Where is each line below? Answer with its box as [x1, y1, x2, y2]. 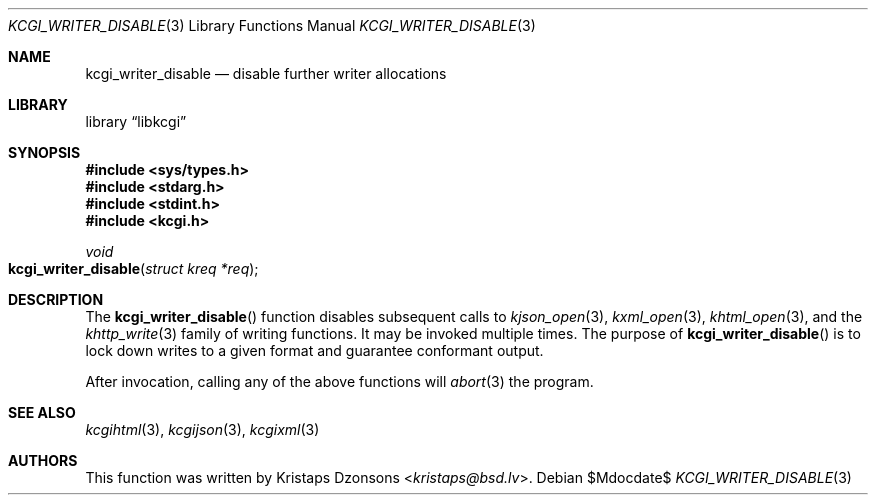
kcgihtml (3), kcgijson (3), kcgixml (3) [85, 421, 320, 438]
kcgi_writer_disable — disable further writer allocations [85, 65, 447, 82]
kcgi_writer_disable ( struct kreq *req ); [8, 260, 259, 277]
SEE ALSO [8, 404, 76, 421]
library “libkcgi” [85, 113, 187, 130]
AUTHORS [8, 452, 78, 469]
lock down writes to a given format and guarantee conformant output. [85, 342, 544, 359]
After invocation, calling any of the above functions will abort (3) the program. [85, 373, 594, 390]
